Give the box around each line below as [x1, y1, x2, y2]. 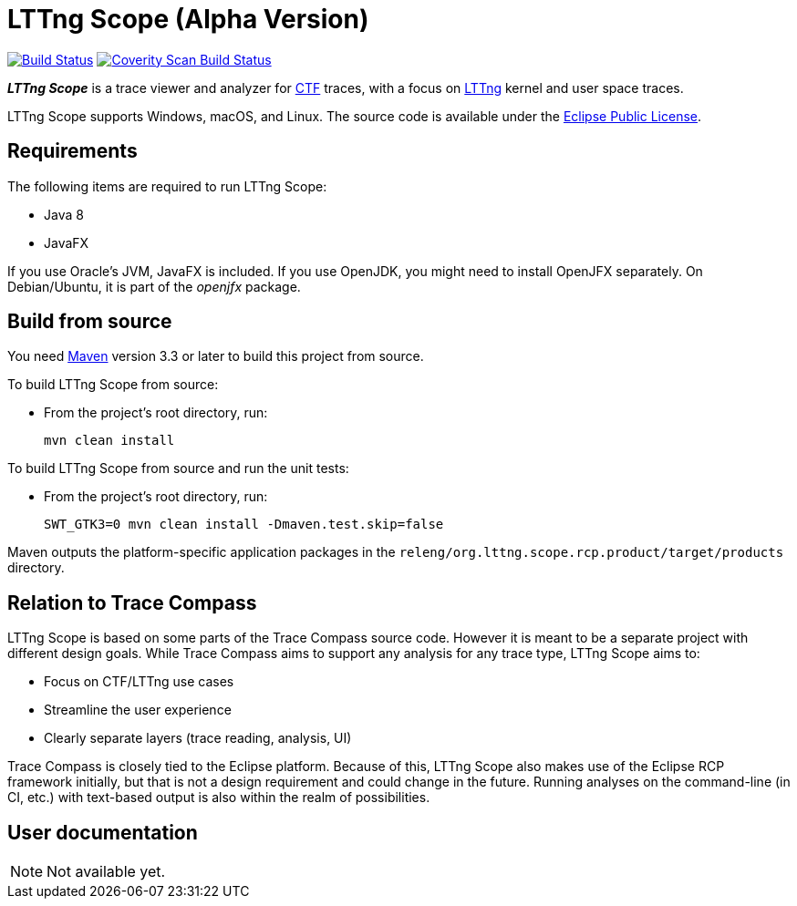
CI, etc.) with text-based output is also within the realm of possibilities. [7, 789, 430, 806]
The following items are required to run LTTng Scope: [7, 178, 327, 194]
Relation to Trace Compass [7, 591, 257, 614]
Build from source [7, 310, 172, 334]
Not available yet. [47, 862, 166, 881]
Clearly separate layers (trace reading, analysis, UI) [44, 730, 352, 746]
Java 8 [44, 206, 84, 222]
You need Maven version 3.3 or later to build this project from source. [7, 348, 424, 365]
